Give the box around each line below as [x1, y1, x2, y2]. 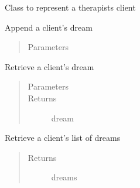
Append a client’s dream [5, 21, 93, 33]
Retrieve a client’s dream [5, 60, 94, 72]
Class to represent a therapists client [5, 1, 136, 13]
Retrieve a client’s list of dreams [5, 131, 121, 144]
